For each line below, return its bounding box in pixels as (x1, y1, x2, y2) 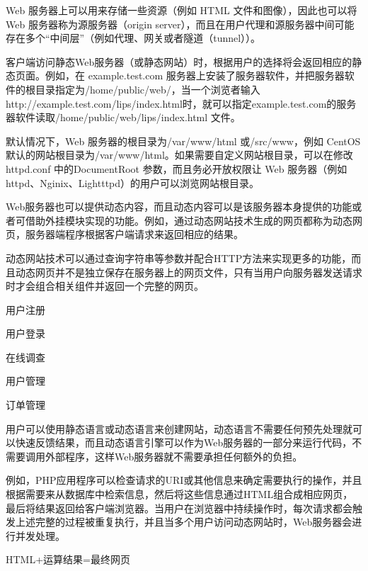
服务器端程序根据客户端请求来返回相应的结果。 (25, 227, 243, 242)
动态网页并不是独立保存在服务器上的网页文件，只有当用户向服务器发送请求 (15, 264, 362, 279)
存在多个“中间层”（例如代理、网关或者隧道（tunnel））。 (6, 30, 261, 45)
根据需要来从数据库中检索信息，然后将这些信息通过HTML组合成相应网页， (6, 487, 353, 502)
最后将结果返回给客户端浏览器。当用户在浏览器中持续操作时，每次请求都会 (6, 500, 352, 515)
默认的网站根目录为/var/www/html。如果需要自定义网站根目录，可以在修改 (6, 147, 353, 162)
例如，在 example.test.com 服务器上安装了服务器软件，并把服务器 (45, 68, 345, 83)
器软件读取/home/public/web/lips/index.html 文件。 (6, 110, 241, 125)
